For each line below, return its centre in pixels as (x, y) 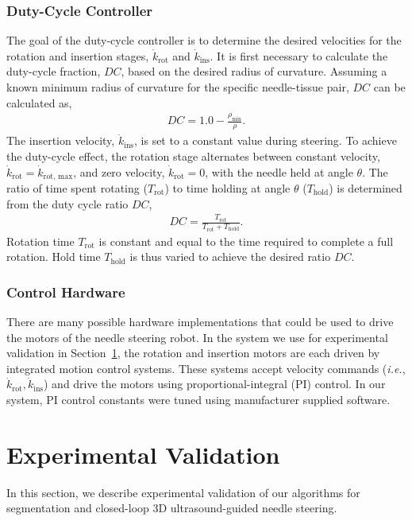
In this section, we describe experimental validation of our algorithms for (183, 492)
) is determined (366, 187)
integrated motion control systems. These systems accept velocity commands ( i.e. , (206, 368)
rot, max (58, 176)
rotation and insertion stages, (78, 55)
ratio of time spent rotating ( (77, 187)
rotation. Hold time (54, 257)
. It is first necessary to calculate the (299, 55)
